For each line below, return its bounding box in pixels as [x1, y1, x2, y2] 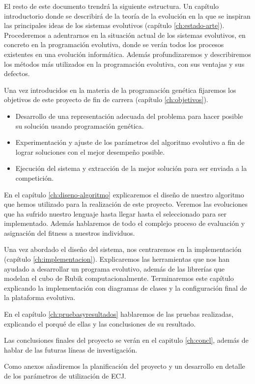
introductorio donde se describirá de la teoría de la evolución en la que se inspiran [4, 10, 251, 21]
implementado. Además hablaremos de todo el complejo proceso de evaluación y [4, 218, 245, 228]
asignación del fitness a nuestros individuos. [4, 227, 135, 238]
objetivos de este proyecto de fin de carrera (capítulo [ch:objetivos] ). [4, 94, 208, 105]
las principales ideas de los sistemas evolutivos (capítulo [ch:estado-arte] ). [4, 20, 225, 30]
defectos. [4, 68, 30, 79]
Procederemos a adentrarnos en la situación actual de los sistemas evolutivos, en [4, 29, 246, 40]
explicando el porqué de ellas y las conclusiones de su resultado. [4, 318, 196, 329]
